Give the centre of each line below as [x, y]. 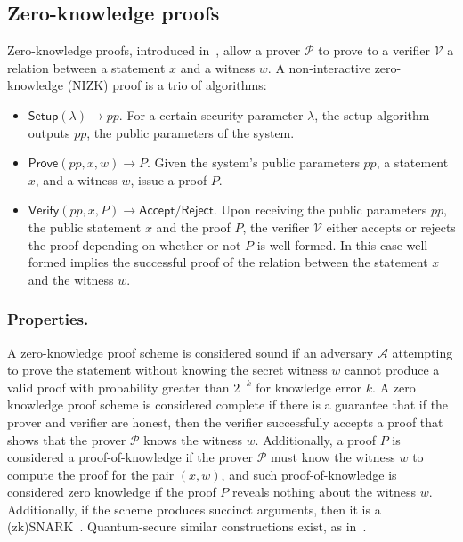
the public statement [85, 227]
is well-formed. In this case [329, 244]
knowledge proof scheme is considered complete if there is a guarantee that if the [228, 404]
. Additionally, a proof [316, 439]
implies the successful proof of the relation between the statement [249, 262]
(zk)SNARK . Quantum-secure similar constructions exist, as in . [187, 526]
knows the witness [193, 439]
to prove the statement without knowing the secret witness [167, 370]
